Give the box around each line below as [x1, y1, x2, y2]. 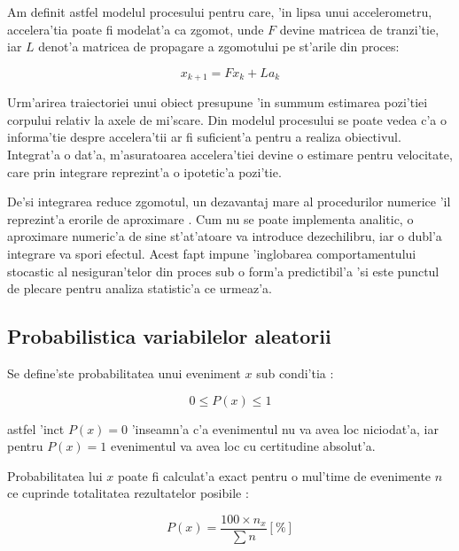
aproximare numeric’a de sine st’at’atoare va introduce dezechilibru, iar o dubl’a [7, 227, 442, 245]
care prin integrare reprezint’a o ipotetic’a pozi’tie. [7, 162, 282, 181]
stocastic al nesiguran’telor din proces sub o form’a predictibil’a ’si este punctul [7, 261, 440, 280]
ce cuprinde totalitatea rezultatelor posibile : [7, 484, 249, 502]
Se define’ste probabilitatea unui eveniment [7, 363, 241, 382]
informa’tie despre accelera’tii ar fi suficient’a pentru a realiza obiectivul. [7, 128, 401, 146]
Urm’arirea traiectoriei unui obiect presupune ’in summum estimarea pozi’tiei [7, 93, 428, 112]
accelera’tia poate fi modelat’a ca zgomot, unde [7, 19, 264, 38]
